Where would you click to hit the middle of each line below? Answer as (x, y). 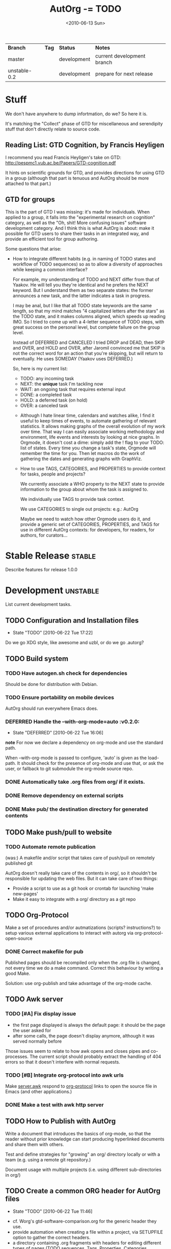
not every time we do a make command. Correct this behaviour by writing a (84, 968)
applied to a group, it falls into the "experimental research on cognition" (80, 217)
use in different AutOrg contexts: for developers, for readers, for (88, 529)
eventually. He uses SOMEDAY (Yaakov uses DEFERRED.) (73, 358)
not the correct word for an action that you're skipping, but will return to (88, 353)
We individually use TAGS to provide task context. (72, 499)
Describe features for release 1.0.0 (41, 570)
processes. (17, 1056)
